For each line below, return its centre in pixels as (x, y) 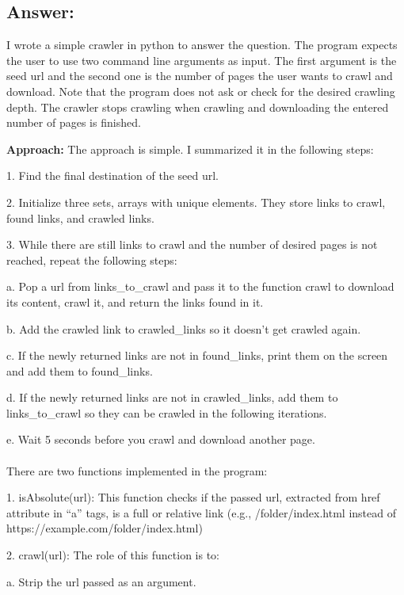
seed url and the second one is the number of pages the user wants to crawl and (200, 76)
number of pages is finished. (74, 122)
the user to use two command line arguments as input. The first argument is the (202, 60)
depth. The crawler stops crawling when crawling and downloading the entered (198, 107)
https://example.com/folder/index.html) (105, 528)
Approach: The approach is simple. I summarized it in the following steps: (190, 149)
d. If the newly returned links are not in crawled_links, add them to (172, 397)
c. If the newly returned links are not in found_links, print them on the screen (197, 355)
